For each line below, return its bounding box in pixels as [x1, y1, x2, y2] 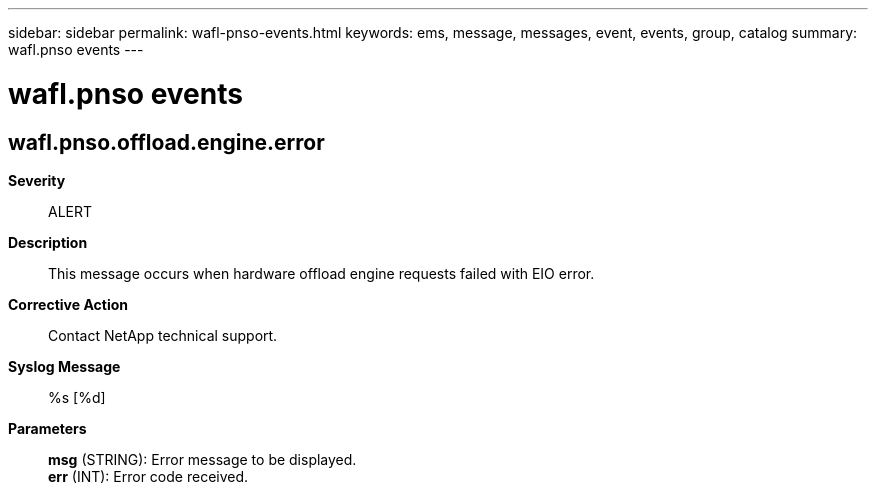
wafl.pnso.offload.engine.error [8, 129, 325, 155]
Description [8, 233, 88, 251]
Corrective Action [8, 295, 128, 313]
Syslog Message [8, 357, 121, 375]
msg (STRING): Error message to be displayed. [48, 450, 357, 468]
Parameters [8, 419, 87, 437]
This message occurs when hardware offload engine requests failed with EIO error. [48, 264, 595, 282]
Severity [8, 171, 66, 189]
